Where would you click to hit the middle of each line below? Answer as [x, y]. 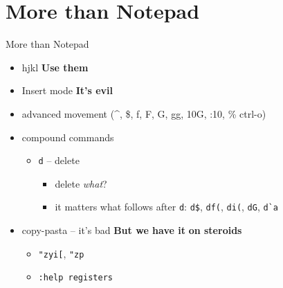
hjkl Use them [55, 67]
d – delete [59, 160]
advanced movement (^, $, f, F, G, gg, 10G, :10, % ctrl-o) [144, 113]
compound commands [68, 137]
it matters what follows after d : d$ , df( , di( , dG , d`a [166, 207]
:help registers [75, 278]
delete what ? [81, 183]
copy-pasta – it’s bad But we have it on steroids [132, 230]
